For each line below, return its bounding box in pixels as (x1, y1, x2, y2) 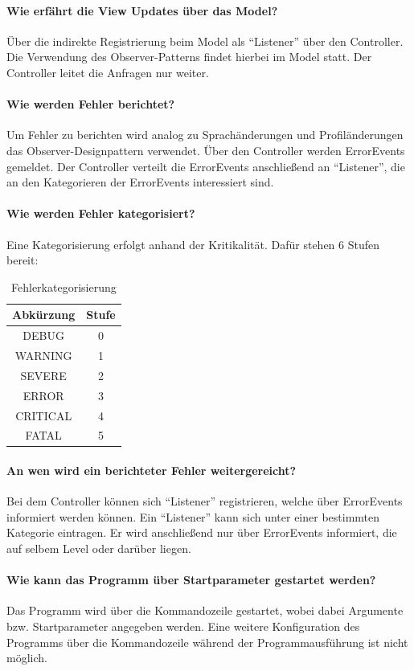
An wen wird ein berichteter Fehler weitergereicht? (6, 462, 297, 479)
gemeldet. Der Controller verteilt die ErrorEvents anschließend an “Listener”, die (6, 158, 405, 174)
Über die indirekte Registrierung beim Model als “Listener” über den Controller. (6, 32, 404, 49)
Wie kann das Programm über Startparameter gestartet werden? (6, 571, 376, 588)
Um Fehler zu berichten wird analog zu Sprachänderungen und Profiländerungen (6, 126, 404, 143)
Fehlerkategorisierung (11, 278, 117, 295)
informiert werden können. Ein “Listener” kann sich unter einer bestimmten (6, 508, 380, 525)
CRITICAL (15, 407, 72, 423)
